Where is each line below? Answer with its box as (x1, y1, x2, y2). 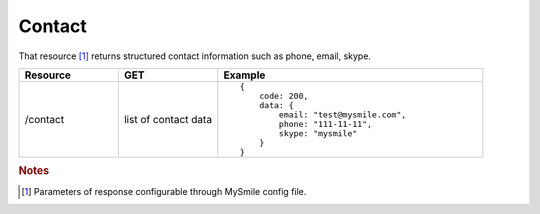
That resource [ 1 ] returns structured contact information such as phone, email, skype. (18, 50, 372, 62)
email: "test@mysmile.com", (278, 109, 407, 120)
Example (223, 68, 266, 82)
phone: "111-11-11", (278, 118, 373, 129)
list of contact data (123, 112, 213, 126)
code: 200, (259, 90, 309, 101)
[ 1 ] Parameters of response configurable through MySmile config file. (21, 185, 307, 197)
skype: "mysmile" (278, 128, 358, 139)
